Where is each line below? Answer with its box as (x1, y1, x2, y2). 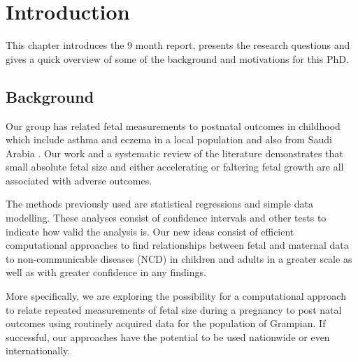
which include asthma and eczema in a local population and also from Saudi (6, 132, 332, 147)
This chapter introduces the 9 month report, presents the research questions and (6, 38, 350, 52)
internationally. (6, 343, 71, 358)
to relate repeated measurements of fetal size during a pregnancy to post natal (6, 302, 342, 317)
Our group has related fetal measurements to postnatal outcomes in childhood (6, 118, 341, 133)
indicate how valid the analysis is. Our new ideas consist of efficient (6, 224, 294, 238)
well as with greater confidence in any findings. (6, 265, 206, 280)
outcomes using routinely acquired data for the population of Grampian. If (6, 316, 326, 331)
